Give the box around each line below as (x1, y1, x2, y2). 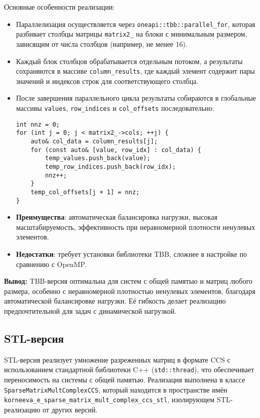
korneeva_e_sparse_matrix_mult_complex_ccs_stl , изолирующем (4, 394, 215, 405)
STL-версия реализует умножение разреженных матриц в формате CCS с (4, 354, 231, 365)
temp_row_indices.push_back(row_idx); (45, 163, 176, 170)
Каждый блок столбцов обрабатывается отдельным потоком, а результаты (16, 55, 243, 66)
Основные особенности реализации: (4, 2, 115, 12)
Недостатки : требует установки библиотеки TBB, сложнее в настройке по (16, 248, 247, 259)
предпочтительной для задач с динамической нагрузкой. (4, 305, 177, 316)
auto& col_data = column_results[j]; (30, 137, 158, 145)
